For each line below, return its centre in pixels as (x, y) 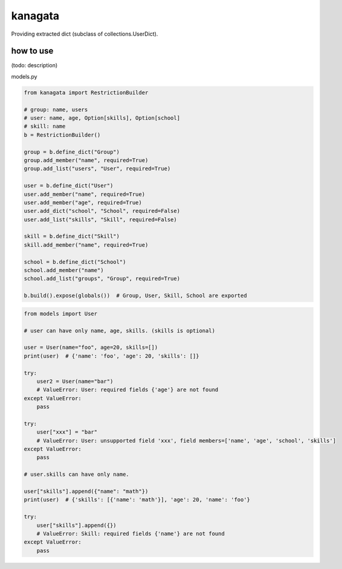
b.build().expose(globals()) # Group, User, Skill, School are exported (135, 296)
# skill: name (45, 126)
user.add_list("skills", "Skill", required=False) (101, 219)
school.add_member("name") (64, 270)
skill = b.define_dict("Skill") (72, 236)
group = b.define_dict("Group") (72, 152)
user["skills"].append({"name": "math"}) (86, 491)
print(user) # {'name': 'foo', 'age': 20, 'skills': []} (111, 356)
